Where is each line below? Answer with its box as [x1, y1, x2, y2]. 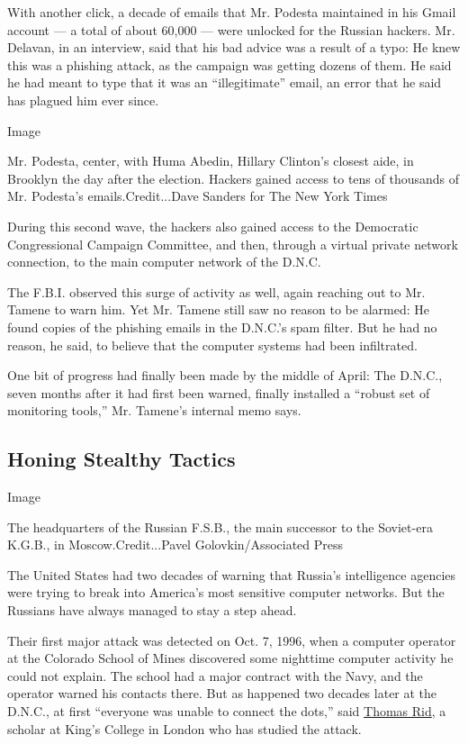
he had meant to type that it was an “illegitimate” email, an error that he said [7, 73, 442, 92]
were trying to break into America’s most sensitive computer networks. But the [7, 583, 445, 602]
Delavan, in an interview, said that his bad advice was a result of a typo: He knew [7, 38, 461, 57]
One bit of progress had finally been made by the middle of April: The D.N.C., [7, 366, 443, 385]
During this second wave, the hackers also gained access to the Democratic [7, 216, 418, 235]
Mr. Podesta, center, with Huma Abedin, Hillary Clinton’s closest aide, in [7, 151, 414, 170]
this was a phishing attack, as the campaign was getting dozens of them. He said [7, 55, 452, 74]
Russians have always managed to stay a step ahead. [7, 601, 297, 620]
